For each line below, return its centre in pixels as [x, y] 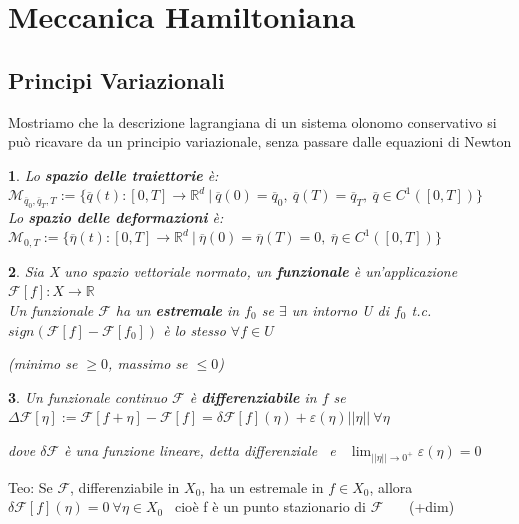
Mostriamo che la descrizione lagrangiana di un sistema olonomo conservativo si [252, 121]
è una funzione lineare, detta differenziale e [200, 449]
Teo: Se [30, 486]
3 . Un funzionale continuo [88, 396]
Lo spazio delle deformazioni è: [116, 216]
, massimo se [148, 363]
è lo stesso [194, 329]
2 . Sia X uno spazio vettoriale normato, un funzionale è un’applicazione [233, 270]
